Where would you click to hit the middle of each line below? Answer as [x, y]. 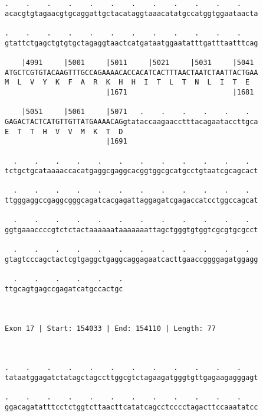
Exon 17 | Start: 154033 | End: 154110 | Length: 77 [110, 328]
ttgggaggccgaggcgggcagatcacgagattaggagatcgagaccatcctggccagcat [131, 201]
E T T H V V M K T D [64, 131]
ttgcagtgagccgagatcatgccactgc [64, 289]
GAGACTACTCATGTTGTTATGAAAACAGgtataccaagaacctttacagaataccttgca [131, 121]
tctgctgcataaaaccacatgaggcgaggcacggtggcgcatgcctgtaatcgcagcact [131, 171]
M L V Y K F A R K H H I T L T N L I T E [127, 82]
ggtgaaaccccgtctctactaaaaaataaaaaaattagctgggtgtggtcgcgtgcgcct [131, 230]
